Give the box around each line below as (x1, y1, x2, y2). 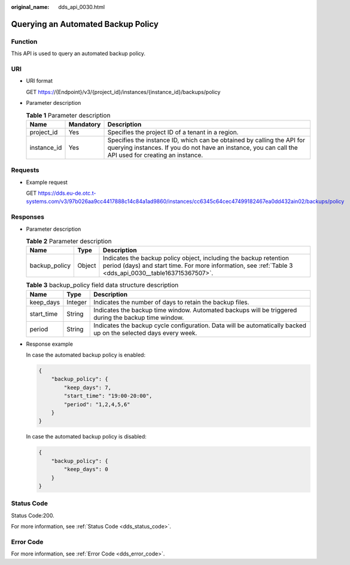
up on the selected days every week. (93, 328, 197, 337)
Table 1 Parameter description (26, 111, 111, 119)
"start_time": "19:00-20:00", (63, 392, 153, 400)
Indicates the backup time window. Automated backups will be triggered (93, 306, 297, 314)
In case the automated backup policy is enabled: (26, 351, 146, 359)
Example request (26, 179, 68, 186)
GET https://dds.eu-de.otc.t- (26, 189, 96, 197)
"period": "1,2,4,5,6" (63, 401, 131, 407)
